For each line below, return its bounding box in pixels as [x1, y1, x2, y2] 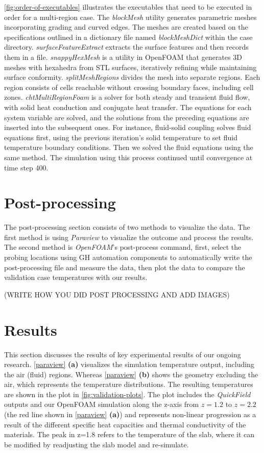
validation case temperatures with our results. [4, 272, 148, 283]
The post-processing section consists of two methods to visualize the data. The [4, 222, 250, 232]
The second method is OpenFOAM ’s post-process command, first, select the [4, 242, 242, 252]
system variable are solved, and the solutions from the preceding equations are [4, 112, 249, 122]
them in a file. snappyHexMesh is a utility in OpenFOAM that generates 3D [4, 51, 242, 62]
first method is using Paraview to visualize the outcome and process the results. [4, 231, 254, 242]
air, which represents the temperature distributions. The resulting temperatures [4, 379, 253, 390]
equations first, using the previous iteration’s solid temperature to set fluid [4, 132, 237, 142]
